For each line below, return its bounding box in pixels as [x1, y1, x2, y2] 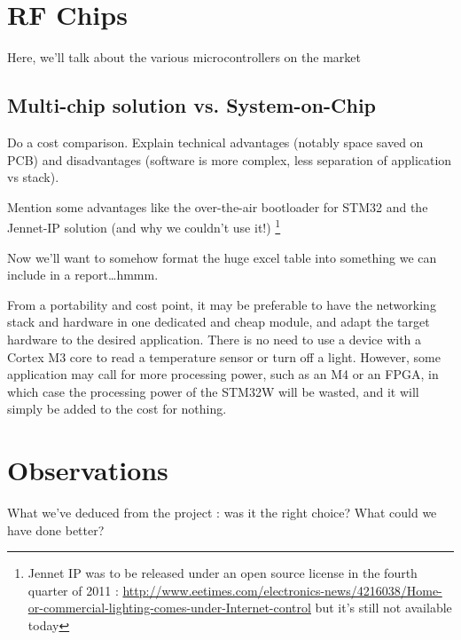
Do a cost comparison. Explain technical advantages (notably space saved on [7, 132, 424, 151]
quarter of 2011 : [27, 581, 119, 599]
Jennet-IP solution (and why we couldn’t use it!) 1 [7, 216, 281, 236]
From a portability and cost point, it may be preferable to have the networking [7, 295, 436, 313]
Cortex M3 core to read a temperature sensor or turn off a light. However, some [7, 347, 441, 366]
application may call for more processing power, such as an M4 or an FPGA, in [7, 365, 439, 383]
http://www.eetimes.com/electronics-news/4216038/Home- [122, 581, 442, 599]
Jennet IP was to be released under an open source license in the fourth [27, 564, 418, 582]
